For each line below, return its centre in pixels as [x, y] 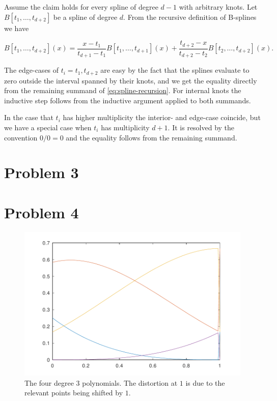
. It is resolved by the [201, 127]
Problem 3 [41, 172]
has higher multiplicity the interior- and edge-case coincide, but [162, 117]
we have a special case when [48, 127]
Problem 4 [41, 212]
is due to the [205, 382]
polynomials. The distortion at [130, 382]
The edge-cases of [32, 70]
